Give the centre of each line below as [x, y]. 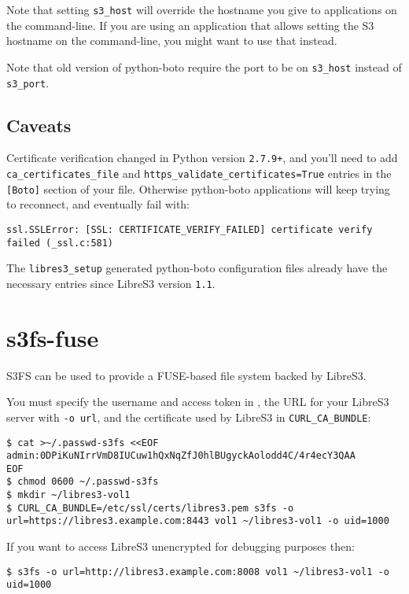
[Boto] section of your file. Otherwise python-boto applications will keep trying [198, 188]
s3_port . [28, 82]
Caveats [39, 125]
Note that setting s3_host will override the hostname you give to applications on [202, 9]
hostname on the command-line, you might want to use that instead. [172, 41]
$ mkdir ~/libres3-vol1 [68, 495]
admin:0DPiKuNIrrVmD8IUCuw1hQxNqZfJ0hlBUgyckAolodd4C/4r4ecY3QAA [181, 456]
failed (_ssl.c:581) [60, 243]
